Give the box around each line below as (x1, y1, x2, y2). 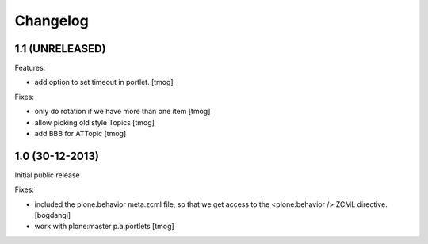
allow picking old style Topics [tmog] (34, 117, 155, 127)
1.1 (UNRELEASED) (14, 42, 106, 55)
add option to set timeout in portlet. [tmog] (34, 78, 174, 87)
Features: (14, 63, 46, 73)
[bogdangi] (34, 211, 71, 220)
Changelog (14, 12, 89, 29)
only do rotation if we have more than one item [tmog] (34, 107, 211, 116)
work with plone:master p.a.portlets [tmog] (34, 222, 174, 231)
